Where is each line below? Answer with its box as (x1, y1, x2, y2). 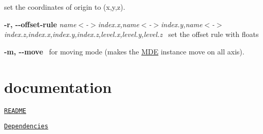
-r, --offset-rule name (4, 18, 77, 29)
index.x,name (98, 18, 139, 29)
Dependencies (4, 123, 48, 130)
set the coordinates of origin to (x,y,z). (4, 2, 125, 12)
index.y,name (161, 18, 202, 29)
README (4, 107, 26, 114)
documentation (4, 76, 112, 97)
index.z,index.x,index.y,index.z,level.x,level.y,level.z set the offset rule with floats (4, 29, 259, 40)
